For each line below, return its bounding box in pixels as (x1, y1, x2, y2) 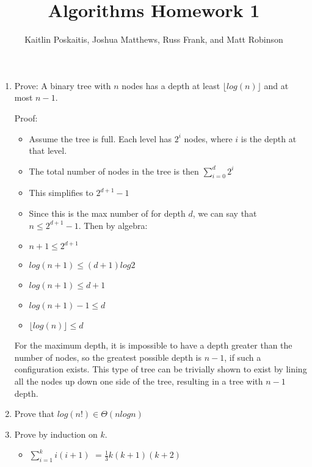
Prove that (14, 407, 54, 420)
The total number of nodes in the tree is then (29, 164, 199, 177)
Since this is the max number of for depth (29, 207, 186, 220)
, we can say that (192, 207, 257, 220)
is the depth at (241, 132, 297, 145)
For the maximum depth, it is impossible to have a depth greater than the (14, 339, 292, 352)
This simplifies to (29, 186, 93, 199)
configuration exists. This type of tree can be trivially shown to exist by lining (14, 363, 307, 375)
